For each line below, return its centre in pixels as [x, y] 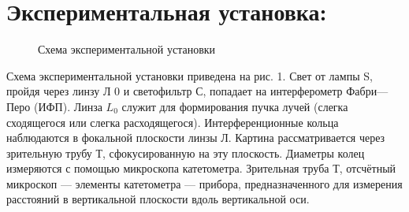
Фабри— [367, 91]
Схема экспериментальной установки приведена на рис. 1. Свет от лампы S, [190, 75]
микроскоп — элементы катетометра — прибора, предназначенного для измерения [204, 183]
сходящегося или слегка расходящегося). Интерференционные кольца [173, 122]
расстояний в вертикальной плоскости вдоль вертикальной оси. [158, 199]
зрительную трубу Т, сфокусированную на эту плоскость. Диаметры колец [186, 152]
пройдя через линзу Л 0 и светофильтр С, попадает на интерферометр [175, 91]
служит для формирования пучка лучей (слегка [235, 106]
